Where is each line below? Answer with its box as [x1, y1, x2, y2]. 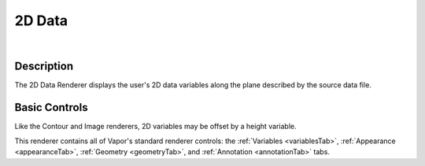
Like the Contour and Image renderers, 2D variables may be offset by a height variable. [14, 122, 297, 131]
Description [14, 60, 74, 73]
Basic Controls [14, 101, 88, 114]
